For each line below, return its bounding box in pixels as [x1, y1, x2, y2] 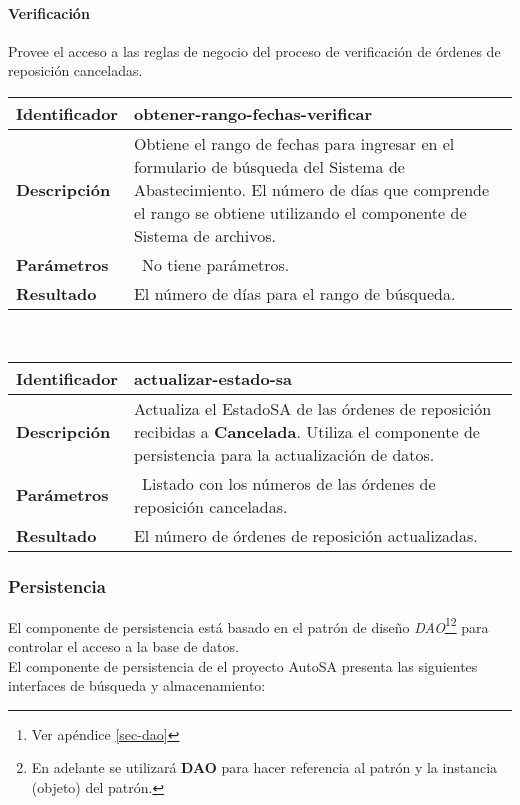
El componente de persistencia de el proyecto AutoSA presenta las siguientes [8, 655, 478, 676]
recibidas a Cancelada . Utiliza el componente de [133, 419, 480, 443]
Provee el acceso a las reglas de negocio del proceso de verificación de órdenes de [8, 40, 501, 61]
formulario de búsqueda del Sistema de [133, 154, 405, 178]
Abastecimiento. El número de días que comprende [133, 177, 490, 201]
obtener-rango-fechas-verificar [133, 101, 373, 125]
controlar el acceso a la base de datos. [8, 636, 239, 657]
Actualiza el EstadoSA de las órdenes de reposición [133, 396, 492, 420]
